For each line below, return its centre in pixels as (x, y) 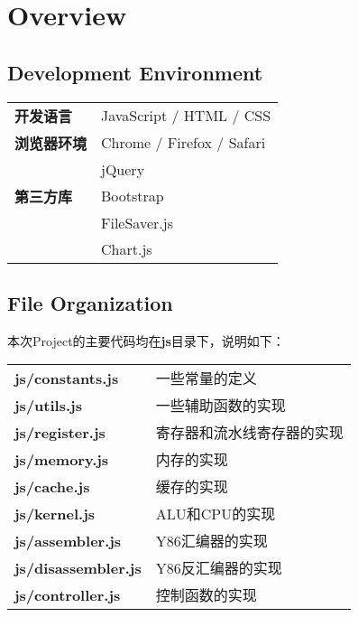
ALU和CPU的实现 (216, 514)
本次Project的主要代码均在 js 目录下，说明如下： (146, 340)
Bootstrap (133, 196)
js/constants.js (67, 378)
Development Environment (135, 72)
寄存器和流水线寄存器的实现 (249, 433)
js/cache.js (52, 486)
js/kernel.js (55, 513)
